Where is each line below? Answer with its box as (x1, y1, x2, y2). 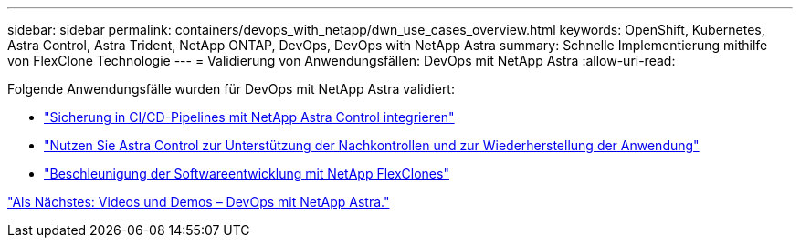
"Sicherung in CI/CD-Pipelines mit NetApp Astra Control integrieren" (44, 109, 455, 125)
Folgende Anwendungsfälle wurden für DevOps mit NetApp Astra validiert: (7, 81, 455, 97)
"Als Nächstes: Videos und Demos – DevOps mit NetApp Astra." (7, 194, 390, 209)
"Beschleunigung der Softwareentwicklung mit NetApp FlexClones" (44, 166, 449, 181)
